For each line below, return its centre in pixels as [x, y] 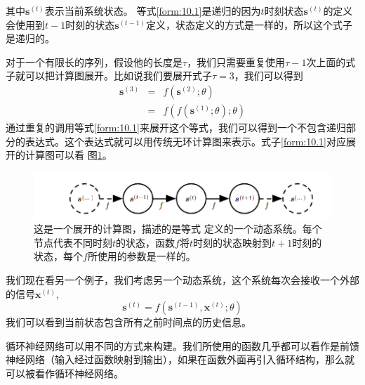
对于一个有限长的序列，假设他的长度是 [94, 61]
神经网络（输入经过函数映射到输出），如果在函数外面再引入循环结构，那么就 [180, 359]
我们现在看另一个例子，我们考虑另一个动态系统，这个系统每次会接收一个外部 [182, 280]
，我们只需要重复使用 [236, 61]
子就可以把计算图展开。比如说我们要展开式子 [109, 76]
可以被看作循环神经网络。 [65, 373]
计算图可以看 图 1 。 [68, 155]
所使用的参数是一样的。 [141, 256]
